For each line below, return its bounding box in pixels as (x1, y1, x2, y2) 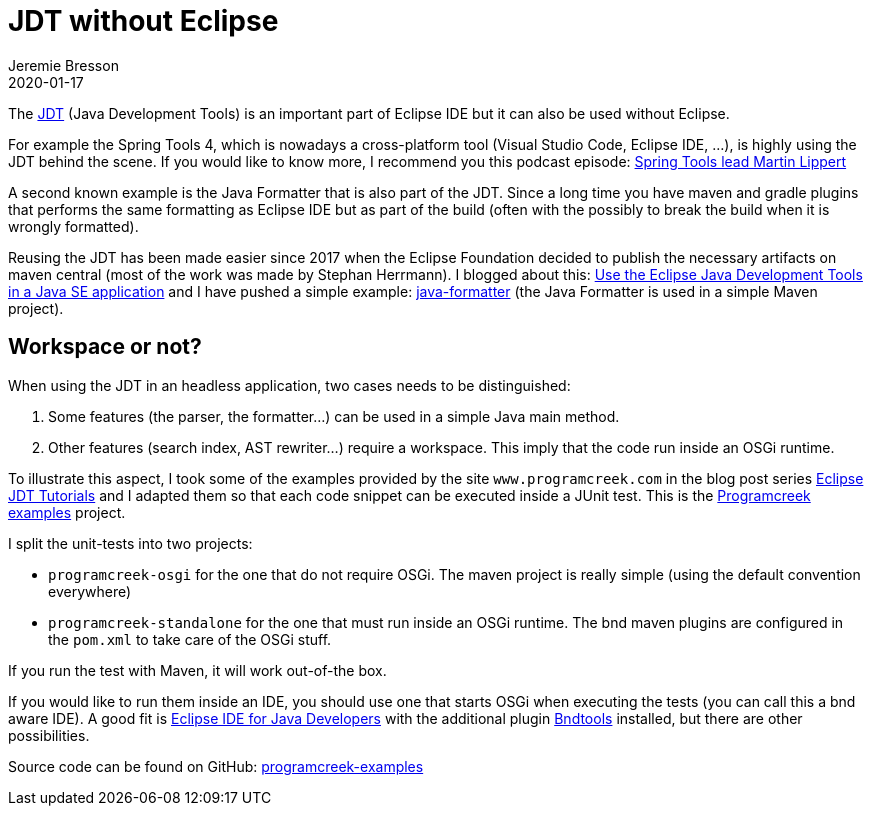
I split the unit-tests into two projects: (8, 534, 253, 552)
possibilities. (8, 726, 90, 744)
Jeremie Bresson (8, 56, 119, 74)
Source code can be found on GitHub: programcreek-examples (8, 757, 424, 775)
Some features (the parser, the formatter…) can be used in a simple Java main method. (48, 407, 620, 425)
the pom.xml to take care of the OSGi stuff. (48, 630, 332, 648)
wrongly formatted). (8, 217, 139, 235)
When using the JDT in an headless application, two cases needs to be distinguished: (8, 376, 571, 394)
